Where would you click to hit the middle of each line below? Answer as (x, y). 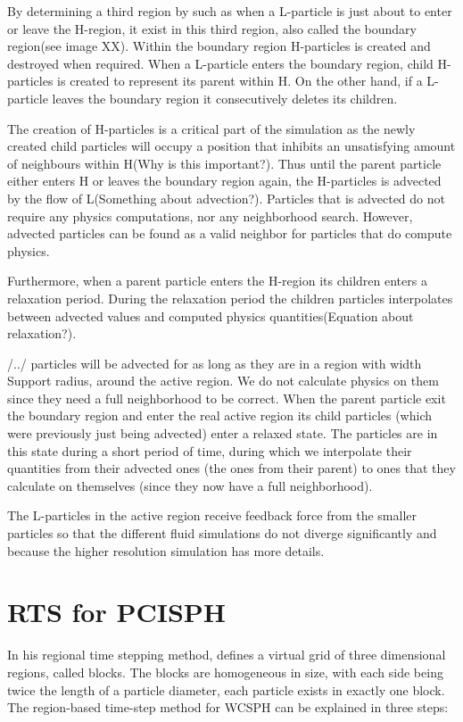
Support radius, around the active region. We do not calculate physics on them (223, 381)
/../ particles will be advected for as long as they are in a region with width (215, 363)
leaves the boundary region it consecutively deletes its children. (225, 98)
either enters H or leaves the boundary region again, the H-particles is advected (224, 181)
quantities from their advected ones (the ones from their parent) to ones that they (231, 468)
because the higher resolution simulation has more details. (166, 550)
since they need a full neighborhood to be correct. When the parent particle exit (227, 398)
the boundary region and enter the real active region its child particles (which (220, 415)
